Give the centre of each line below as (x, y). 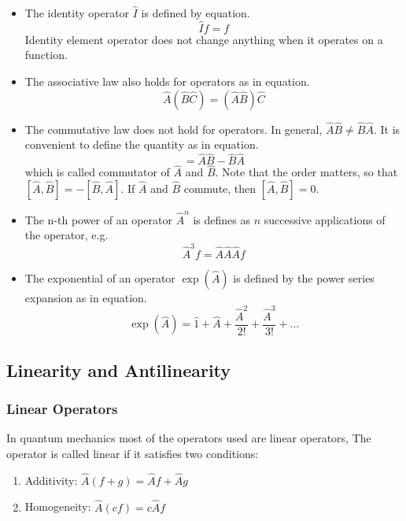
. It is (387, 129)
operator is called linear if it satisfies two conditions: (133, 454)
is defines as (222, 219)
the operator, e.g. (66, 235)
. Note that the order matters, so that (306, 172)
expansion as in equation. (86, 297)
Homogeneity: (58, 506)
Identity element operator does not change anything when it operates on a (204, 39)
